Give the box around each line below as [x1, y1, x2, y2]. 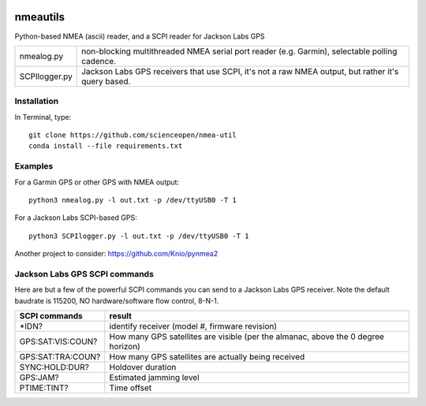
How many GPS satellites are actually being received [109, 352, 305, 363]
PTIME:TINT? [19, 382, 69, 393]
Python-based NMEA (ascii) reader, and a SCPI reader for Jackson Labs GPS [14, 32, 265, 41]
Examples [14, 161, 54, 172]
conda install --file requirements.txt [28, 142, 183, 151]
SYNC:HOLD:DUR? [19, 362, 90, 373]
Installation [14, 95, 59, 106]
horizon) [109, 341, 141, 352]
